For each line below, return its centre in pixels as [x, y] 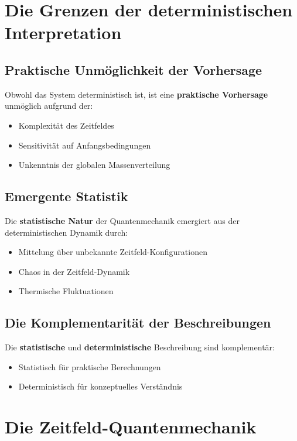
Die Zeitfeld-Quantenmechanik [131, 427]
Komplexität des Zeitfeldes [66, 125]
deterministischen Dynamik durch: [66, 232]
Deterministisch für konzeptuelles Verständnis [100, 386]
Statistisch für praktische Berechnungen [90, 366]
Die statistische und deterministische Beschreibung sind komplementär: [140, 347]
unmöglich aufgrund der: [49, 106]
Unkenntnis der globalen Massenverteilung [94, 165]
